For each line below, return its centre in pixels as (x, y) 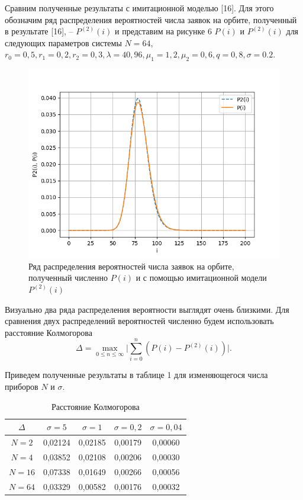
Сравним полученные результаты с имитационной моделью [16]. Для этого (139, 8)
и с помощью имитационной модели (201, 278)
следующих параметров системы (63, 42)
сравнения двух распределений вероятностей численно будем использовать (139, 321)
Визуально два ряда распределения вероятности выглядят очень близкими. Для (147, 309)
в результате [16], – (39, 31)
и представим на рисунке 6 (163, 31)
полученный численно (68, 278)
